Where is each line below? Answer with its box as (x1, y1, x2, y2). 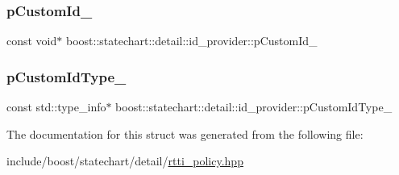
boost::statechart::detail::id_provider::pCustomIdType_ (115, 98, 393, 115)
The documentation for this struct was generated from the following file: (6, 125, 364, 142)
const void (6, 32, 57, 49)
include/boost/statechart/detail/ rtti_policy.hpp (6, 152, 243, 169)
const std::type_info (6, 98, 106, 115)
